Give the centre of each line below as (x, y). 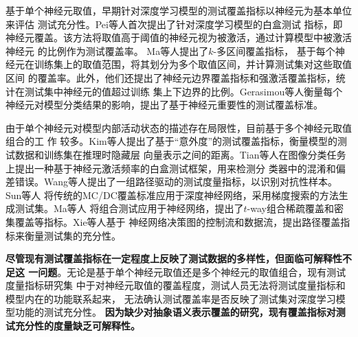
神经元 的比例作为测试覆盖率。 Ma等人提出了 (107, 50)
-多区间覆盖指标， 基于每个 (274, 50)
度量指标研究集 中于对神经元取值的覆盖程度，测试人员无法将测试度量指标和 (176, 285)
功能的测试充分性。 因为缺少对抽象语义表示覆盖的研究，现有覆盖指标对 (175, 312)
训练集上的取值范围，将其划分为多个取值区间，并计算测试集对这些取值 (193, 64)
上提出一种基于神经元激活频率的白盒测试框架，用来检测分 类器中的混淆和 (171, 168)
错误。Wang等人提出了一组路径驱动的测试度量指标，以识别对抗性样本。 (176, 182)
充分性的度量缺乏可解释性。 (77, 326)
